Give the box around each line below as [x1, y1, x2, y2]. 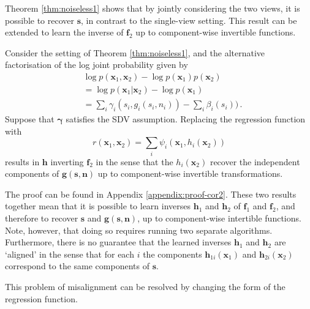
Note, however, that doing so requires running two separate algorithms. [5, 223, 273, 236]
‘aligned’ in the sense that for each [5, 247, 134, 260]
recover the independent [210, 155, 300, 168]
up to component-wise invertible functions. [135, 26, 296, 39]
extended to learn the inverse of [5, 26, 124, 39]
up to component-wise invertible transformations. [97, 167, 283, 180]
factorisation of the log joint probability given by [5, 58, 188, 71]
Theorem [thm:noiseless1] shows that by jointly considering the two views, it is [5, 2, 300, 14]
